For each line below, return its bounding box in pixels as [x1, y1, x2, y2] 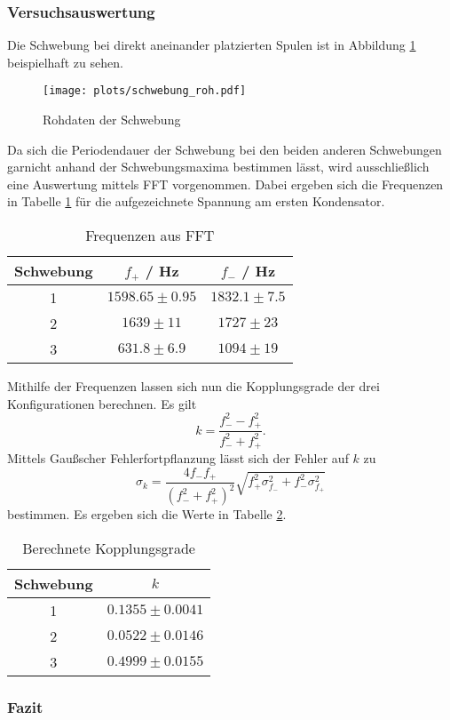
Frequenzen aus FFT [85, 225, 215, 246]
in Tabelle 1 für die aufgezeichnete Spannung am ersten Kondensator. [7, 192, 385, 211]
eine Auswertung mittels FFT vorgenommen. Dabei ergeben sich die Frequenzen [7, 174, 444, 193]
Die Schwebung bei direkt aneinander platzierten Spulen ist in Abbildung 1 [7, 36, 416, 54]
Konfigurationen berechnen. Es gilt [7, 394, 197, 412]
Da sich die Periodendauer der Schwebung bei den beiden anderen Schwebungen [7, 140, 442, 158]
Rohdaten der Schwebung [43, 110, 181, 129]
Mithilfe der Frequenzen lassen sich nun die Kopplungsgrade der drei [7, 377, 380, 396]
